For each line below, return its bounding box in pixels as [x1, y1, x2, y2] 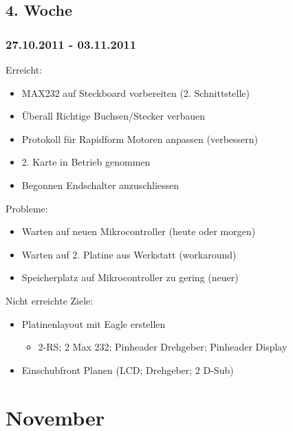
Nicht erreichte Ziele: [6, 293, 94, 307]
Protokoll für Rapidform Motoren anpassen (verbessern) [21, 131, 258, 146]
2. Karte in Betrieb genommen [21, 155, 151, 169]
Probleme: [6, 201, 48, 215]
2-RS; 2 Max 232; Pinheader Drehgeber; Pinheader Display [38, 340, 287, 354]
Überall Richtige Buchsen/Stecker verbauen [21, 109, 205, 123]
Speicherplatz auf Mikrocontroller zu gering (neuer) [21, 270, 239, 285]
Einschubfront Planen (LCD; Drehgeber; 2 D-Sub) [21, 362, 234, 377]
